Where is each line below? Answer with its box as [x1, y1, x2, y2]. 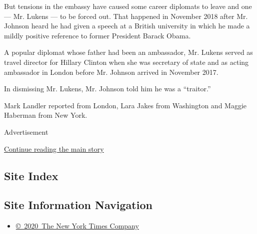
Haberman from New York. [4, 110, 87, 120]
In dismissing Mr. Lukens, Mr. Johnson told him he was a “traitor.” [4, 83, 211, 94]
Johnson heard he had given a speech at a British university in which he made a [4, 20, 250, 31]
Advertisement [4, 126, 48, 137]
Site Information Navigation [4, 197, 152, 213]
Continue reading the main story [4, 143, 104, 154]
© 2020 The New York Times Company [15, 221, 139, 231]
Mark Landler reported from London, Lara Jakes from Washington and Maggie [4, 100, 247, 110]
